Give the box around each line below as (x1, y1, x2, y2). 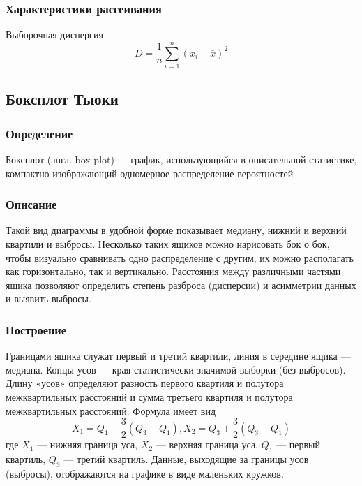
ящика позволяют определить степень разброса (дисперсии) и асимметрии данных (6, 277, 356, 292)
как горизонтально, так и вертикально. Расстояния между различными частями (6, 264, 341, 279)
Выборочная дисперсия (6, 27, 104, 42)
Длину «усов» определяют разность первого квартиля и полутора (6, 376, 284, 390)
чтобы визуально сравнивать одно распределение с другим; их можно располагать (6, 250, 354, 265)
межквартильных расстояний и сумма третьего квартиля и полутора (6, 389, 293, 404)
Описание (6, 196, 57, 213)
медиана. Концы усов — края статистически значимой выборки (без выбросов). (6, 362, 346, 376)
